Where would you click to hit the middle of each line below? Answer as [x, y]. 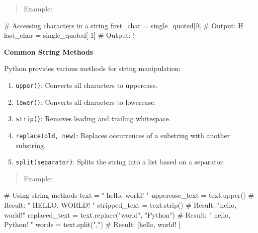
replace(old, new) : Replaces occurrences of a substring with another [123, 135]
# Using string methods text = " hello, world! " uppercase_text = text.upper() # [129, 195]
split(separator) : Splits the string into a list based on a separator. [120, 162]
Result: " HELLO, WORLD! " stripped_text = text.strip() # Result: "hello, [120, 205]
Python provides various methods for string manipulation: [92, 68]
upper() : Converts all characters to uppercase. [86, 85]
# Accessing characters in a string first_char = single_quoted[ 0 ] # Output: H [124, 25]
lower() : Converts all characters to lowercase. [86, 102]
